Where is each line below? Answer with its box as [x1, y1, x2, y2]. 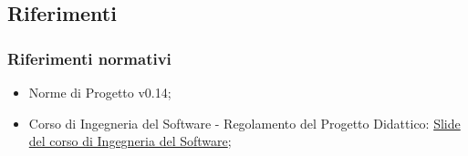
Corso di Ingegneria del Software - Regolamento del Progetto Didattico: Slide [28, 113, 461, 132]
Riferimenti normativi [7, 47, 172, 69]
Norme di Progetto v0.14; [28, 83, 172, 101]
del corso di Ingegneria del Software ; [28, 131, 232, 151]
